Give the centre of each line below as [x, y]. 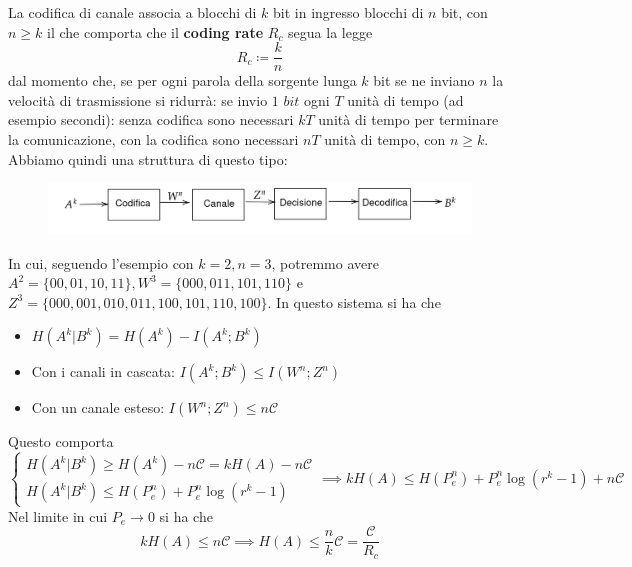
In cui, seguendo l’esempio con [101, 262]
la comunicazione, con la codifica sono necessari [153, 139]
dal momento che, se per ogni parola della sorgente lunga [182, 80]
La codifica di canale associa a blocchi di [132, 12]
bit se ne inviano [424, 80]
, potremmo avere [325, 262]
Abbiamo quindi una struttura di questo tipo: [148, 158]
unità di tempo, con [385, 139]
